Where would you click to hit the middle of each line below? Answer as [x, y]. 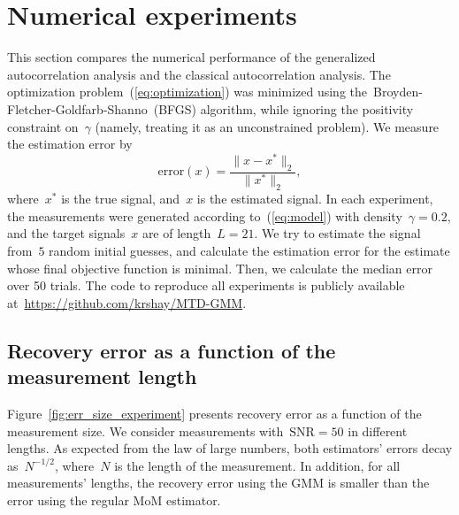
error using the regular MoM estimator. [114, 500]
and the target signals [66, 233]
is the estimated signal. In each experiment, [315, 199]
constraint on [43, 126]
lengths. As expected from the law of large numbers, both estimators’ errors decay [230, 448]
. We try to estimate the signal [337, 233]
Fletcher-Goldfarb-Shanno [77, 108]
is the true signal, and [121, 199]
